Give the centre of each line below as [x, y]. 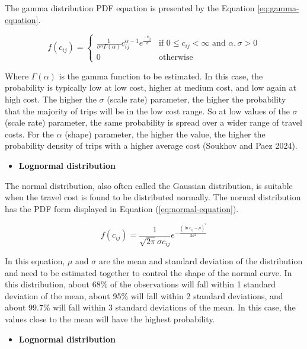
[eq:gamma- [278, 8]
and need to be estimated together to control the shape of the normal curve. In [148, 272]
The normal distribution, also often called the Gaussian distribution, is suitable [149, 185]
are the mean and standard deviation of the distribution [201, 261]
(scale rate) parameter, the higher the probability [196, 99]
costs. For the [29, 134]
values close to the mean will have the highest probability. [110, 319]
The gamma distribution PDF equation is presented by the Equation [130, 8]
